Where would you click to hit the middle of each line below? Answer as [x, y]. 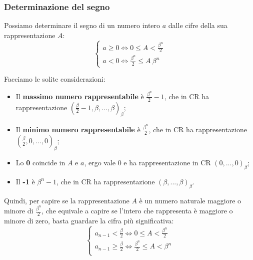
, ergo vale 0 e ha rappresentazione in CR [147, 162]
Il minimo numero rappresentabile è [78, 129]
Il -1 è [25, 181]
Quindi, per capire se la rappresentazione [67, 200]
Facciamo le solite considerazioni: [55, 79]
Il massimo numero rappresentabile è [80, 96]
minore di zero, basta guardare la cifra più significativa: [89, 220]
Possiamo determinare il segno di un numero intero [82, 25]
